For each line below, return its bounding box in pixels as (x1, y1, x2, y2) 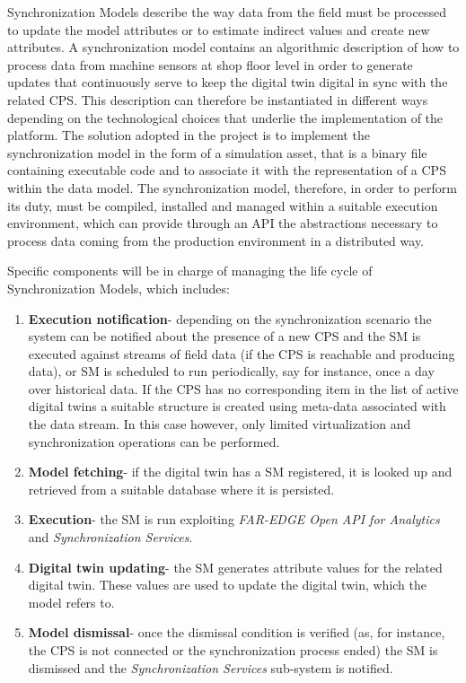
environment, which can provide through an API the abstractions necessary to (7, 214, 438, 232)
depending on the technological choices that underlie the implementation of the (7, 108, 444, 127)
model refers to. (28, 592, 115, 611)
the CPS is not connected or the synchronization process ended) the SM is (28, 641, 438, 659)
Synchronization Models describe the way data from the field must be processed (7, 3, 446, 21)
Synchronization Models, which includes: (7, 278, 230, 297)
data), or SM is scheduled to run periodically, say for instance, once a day (28, 362, 435, 381)
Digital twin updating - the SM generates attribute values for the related (28, 557, 443, 576)
